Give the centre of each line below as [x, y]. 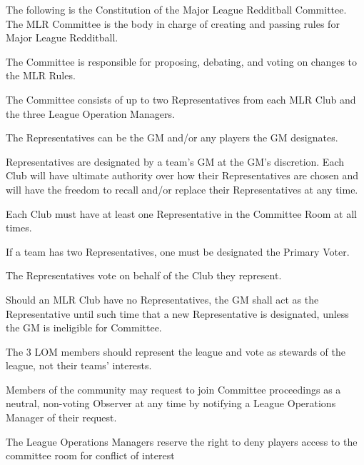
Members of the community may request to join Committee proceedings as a [173, 389]
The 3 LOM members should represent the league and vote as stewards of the [176, 351]
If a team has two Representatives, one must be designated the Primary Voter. [178, 251]
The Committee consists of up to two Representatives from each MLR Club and [181, 99]
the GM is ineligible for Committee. [84, 327]
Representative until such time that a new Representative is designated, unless [177, 313]
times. [19, 227]
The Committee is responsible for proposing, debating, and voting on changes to [182, 61]
